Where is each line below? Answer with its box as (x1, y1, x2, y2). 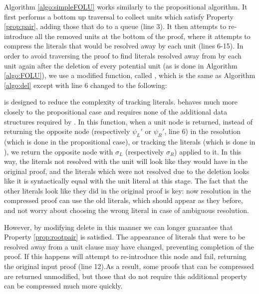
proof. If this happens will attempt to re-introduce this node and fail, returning (4, 251, 247, 261)
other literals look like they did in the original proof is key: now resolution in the (4, 185, 251, 195)
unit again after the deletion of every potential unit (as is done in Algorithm (4, 60, 238, 70)
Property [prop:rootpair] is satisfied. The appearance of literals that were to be (4, 231, 246, 242)
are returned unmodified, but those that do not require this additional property (4, 270, 248, 281)
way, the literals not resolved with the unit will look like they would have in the (4, 156, 248, 166)
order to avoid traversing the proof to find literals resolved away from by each (4, 50, 242, 60)
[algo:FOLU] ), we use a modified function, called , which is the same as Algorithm (4, 70, 256, 80)
